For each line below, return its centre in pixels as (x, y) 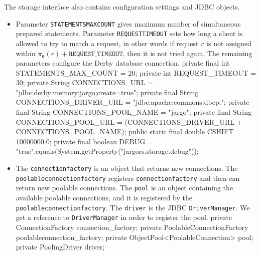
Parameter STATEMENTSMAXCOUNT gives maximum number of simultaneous (128, 23)
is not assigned (229, 43)
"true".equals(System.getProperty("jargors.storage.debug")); (107, 151)
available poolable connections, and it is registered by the (104, 197)
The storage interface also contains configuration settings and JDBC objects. (122, 7)
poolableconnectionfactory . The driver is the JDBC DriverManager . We (133, 207)
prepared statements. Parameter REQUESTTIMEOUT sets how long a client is (129, 33)
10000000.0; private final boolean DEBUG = (84, 141)
